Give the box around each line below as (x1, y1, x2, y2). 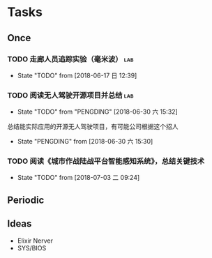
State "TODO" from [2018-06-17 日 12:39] (17, 71, 137, 79)
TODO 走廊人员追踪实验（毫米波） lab (7, 54, 134, 63)
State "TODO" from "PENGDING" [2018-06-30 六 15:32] (17, 107, 178, 116)
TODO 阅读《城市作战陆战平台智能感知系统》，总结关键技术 (7, 156, 205, 166)
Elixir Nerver (17, 236, 54, 245)
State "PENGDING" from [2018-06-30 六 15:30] (17, 137, 153, 146)
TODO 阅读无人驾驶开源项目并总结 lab (7, 90, 134, 100)
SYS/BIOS (17, 243, 47, 252)
